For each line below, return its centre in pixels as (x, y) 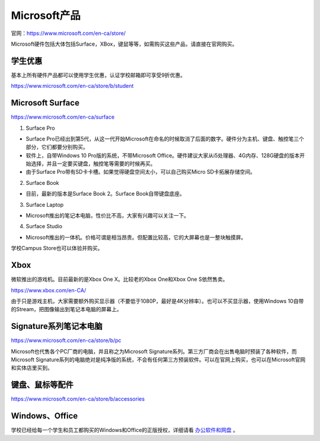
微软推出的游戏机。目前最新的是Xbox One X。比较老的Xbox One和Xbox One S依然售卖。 (119, 279)
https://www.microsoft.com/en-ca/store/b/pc (66, 340)
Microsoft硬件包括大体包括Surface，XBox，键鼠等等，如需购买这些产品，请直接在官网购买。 (124, 44)
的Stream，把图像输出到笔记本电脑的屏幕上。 (67, 309)
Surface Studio (44, 226)
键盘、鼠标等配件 (42, 385)
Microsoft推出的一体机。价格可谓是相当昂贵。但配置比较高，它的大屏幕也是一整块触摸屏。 (136, 237)
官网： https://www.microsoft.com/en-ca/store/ (68, 33)
